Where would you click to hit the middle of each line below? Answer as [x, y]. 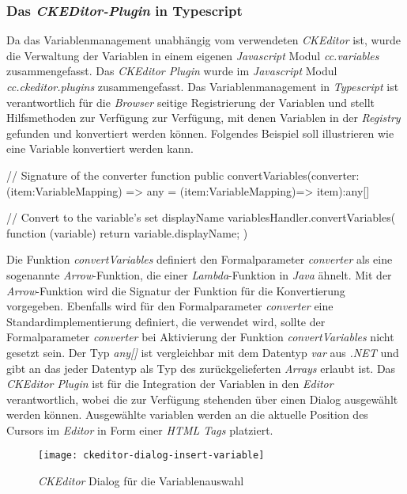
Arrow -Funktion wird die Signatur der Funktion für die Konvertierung [176, 290]
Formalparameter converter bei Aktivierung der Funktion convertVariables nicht [200, 337]
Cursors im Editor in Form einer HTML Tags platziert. [140, 429]
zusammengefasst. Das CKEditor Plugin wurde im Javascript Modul [172, 71]
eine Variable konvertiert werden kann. [100, 148]
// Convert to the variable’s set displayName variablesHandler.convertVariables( [201, 217]
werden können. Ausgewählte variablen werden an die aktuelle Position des [187, 414]
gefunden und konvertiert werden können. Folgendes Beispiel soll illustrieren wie [200, 133]
